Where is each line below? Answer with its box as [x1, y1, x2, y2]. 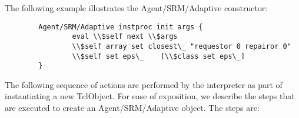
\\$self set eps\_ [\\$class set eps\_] [72, 52, 245, 60]
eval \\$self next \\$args [72, 32, 178, 41]
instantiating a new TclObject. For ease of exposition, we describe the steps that [5, 90, 295, 102]
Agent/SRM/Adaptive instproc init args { [38, 22, 203, 31]
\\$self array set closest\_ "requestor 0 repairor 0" [72, 42, 291, 50]
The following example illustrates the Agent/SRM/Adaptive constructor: [5, 2, 268, 14]
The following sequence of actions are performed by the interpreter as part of [5, 78, 283, 90]
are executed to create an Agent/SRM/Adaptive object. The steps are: [5, 102, 260, 114]
